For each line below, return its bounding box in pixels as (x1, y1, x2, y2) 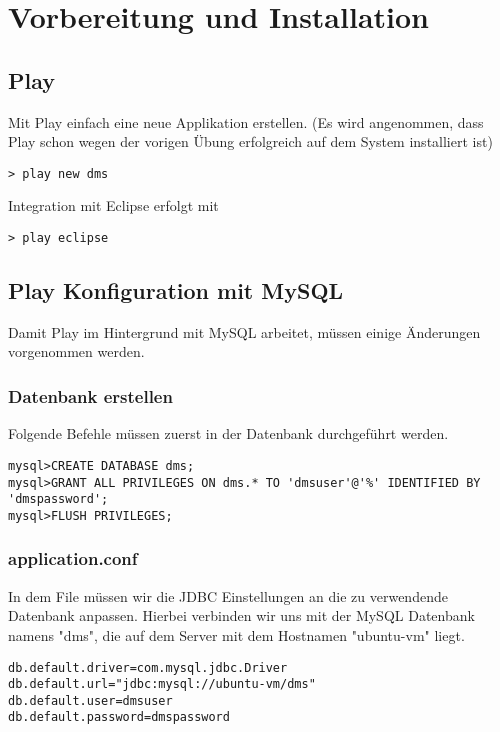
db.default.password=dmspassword (8, 710, 230, 725)
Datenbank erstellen (8, 383, 173, 408)
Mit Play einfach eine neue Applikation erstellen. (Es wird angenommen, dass (8, 111, 484, 132)
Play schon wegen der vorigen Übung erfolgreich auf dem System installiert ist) (8, 131, 493, 152)
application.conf (8, 546, 138, 571)
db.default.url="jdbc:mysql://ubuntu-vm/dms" (8, 677, 316, 692)
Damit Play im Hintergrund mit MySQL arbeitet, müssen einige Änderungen (8, 321, 481, 342)
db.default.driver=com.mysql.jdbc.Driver (8, 660, 288, 675)
